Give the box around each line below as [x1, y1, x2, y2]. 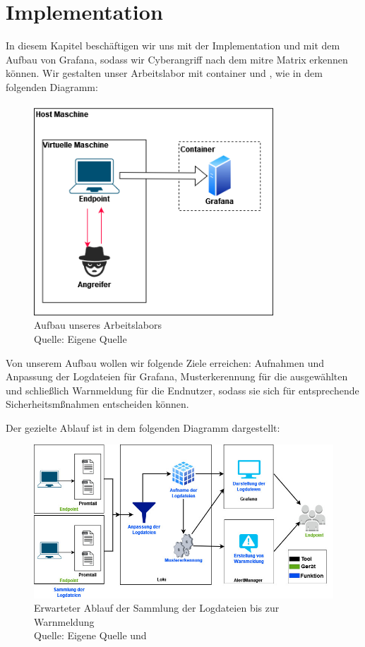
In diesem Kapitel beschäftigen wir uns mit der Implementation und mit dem [6, 38, 340, 53]
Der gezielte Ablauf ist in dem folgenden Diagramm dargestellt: [6, 420, 280, 435]
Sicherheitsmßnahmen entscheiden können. [6, 397, 189, 411]
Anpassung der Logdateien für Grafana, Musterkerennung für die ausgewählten [6, 369, 348, 384]
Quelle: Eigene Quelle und [34, 628, 147, 643]
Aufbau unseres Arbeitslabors [34, 318, 162, 332]
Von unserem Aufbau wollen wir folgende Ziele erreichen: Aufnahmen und [6, 355, 324, 370]
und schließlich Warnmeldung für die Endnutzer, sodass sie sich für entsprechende [6, 382, 359, 397]
